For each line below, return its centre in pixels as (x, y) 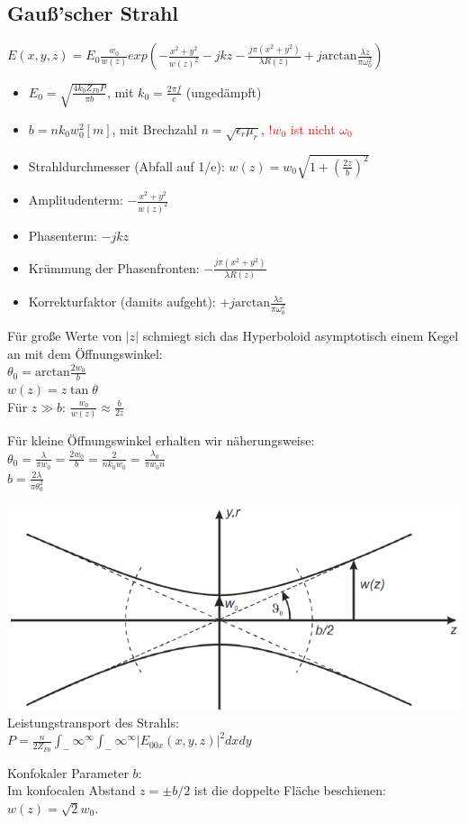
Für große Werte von (65, 336)
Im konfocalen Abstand (72, 790)
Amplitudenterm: (76, 200)
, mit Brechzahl (154, 128)
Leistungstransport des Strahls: (93, 722)
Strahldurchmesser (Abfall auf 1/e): (126, 165)
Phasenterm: (63, 235)
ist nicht (313, 128)
